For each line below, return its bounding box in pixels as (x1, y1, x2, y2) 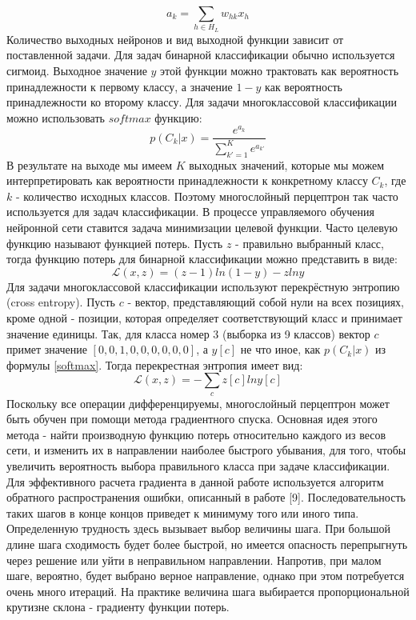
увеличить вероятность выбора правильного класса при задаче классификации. (6, 458, 390, 474)
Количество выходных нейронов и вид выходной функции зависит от (6, 30, 344, 47)
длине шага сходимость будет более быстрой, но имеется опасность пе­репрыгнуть (6, 536, 408, 553)
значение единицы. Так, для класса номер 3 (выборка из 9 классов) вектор (6, 325, 370, 342)
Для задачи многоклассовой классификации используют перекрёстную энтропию (6, 278, 400, 294)
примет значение (6, 341, 87, 358)
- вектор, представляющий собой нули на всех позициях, (127, 294, 404, 310)
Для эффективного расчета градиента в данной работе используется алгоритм (6, 473, 384, 490)
